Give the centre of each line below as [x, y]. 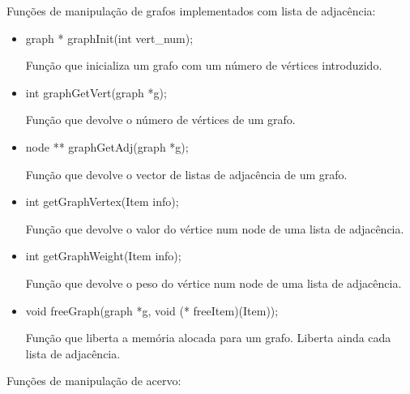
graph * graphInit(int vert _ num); [109, 38]
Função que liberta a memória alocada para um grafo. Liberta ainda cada [208, 338]
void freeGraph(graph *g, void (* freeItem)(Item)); [152, 310]
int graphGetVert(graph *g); [96, 92]
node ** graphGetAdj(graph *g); [107, 146]
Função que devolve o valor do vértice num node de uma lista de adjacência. [215, 228]
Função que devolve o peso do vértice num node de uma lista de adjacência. [214, 283]
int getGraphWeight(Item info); [103, 256]
